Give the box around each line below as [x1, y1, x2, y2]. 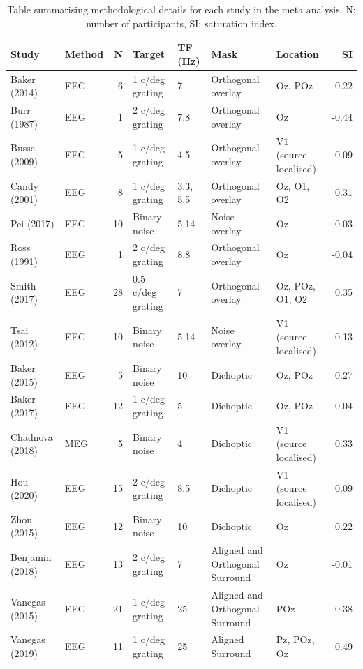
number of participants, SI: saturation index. [86, 15, 277, 30]
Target [133, 46, 165, 61]
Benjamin [10, 550, 52, 564]
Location [276, 46, 319, 61]
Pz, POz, [276, 632, 315, 647]
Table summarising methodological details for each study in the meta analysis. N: [7, 2, 356, 16]
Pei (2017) [10, 216, 54, 230]
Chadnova [10, 429, 53, 444]
